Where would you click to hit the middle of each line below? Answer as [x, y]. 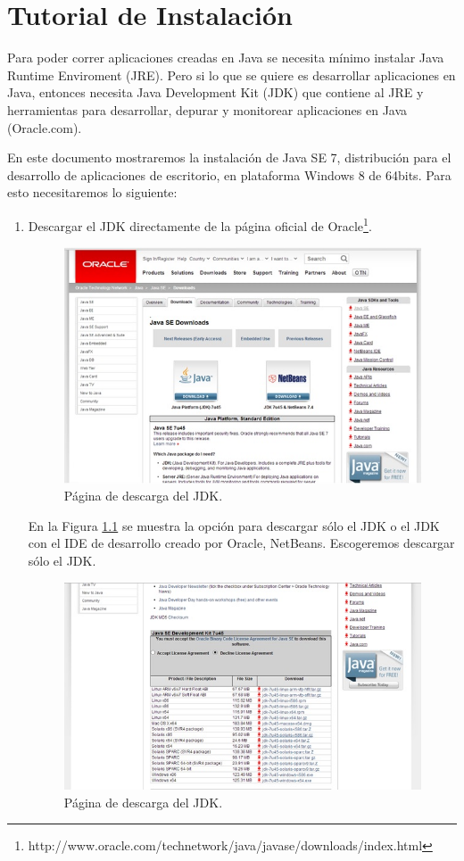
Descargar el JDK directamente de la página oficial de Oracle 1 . [200, 224]
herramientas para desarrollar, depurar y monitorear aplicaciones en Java [207, 109]
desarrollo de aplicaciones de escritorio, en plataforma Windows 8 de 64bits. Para [229, 174]
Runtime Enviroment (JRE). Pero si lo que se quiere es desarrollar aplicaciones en [232, 75]
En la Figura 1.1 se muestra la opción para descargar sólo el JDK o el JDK [234, 525]
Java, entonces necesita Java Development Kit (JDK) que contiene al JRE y [215, 92]
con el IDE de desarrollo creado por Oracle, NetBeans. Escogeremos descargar [241, 543]
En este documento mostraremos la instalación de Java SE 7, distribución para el [229, 157]
